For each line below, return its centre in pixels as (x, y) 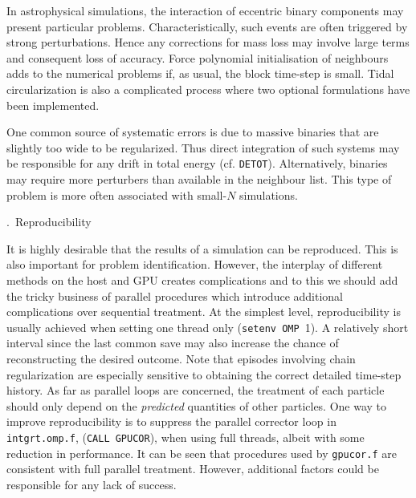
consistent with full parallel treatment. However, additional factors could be (193, 469)
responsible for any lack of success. (92, 484)
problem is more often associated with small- (117, 194)
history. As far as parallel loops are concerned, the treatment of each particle (196, 390)
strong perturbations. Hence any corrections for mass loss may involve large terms (208, 42)
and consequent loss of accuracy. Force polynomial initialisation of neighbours (198, 57)
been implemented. (53, 105)
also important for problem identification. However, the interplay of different (195, 264)
